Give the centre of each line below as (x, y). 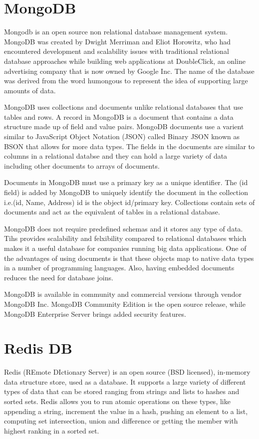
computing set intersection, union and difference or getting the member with (121, 421)
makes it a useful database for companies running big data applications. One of (125, 248)
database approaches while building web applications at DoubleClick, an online (125, 61)
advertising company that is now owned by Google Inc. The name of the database (129, 71)
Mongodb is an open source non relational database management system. (116, 32)
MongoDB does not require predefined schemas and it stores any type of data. (124, 228)
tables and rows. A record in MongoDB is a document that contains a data (119, 116)
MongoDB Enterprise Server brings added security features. (95, 314)
